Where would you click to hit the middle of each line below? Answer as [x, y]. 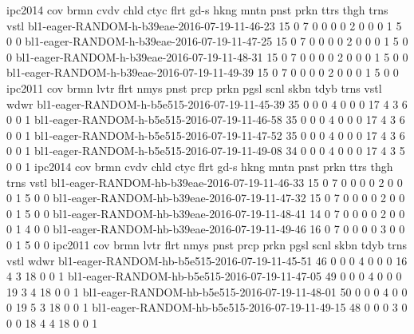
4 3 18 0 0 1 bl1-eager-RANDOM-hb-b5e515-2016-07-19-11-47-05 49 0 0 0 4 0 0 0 [204, 276]
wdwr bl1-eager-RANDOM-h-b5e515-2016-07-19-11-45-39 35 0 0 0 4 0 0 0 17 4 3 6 [207, 103]
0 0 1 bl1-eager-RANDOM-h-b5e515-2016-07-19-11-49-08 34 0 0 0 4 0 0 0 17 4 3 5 [206, 151]
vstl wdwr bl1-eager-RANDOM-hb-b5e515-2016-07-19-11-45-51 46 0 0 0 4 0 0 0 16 [207, 260]
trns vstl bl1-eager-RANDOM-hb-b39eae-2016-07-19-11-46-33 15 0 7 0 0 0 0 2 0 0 [205, 182]
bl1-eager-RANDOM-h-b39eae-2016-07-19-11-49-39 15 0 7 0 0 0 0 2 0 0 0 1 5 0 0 [203, 72]
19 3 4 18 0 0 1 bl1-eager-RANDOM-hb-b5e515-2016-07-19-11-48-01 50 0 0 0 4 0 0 [207, 291]
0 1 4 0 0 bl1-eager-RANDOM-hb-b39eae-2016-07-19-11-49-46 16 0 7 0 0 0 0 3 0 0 [206, 229]
